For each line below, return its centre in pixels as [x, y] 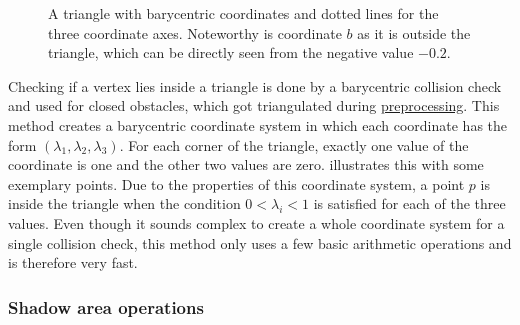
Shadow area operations [106, 306]
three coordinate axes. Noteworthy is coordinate [195, 32]
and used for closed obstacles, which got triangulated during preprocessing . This [254, 105]
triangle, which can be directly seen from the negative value [231, 52]
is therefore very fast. [73, 262]
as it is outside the [414, 32]
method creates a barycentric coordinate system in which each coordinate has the [258, 124]
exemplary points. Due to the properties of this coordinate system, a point [236, 183]
